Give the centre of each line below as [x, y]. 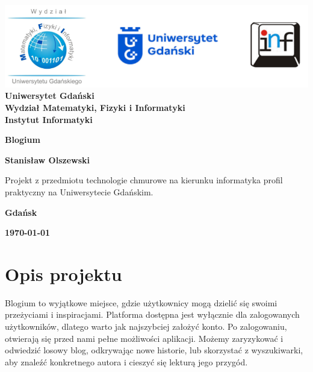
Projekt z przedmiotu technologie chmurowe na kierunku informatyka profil [144, 180]
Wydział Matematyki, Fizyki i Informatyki [95, 107]
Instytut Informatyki [49, 119]
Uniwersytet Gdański [50, 96]
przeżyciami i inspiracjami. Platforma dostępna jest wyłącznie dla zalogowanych [152, 314]
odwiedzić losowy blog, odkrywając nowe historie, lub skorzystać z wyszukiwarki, [154, 350]
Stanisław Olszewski [47, 159]
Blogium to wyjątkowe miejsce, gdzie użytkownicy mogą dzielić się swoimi [141, 302]
